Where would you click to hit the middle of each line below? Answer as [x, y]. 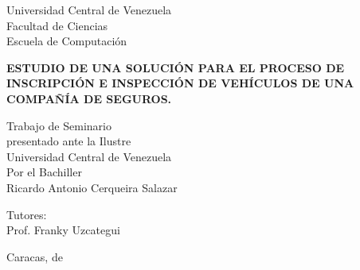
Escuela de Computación [67, 41]
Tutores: [27, 214]
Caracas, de [35, 256]
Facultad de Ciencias [57, 25]
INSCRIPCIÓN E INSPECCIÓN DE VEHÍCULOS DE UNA [180, 83]
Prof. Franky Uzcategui [63, 230]
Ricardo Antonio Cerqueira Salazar [92, 187]
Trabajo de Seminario [59, 125]
